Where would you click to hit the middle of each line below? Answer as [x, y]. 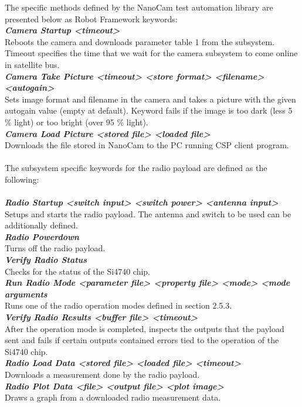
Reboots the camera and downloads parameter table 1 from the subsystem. [140, 41]
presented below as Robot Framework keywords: [91, 18]
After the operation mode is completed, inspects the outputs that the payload [145, 328]
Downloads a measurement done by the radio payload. [102, 374]
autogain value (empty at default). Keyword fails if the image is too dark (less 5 [149, 110]
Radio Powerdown [42, 236]
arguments [26, 294]
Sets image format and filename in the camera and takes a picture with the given [150, 99]
